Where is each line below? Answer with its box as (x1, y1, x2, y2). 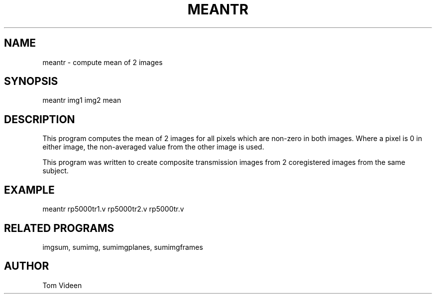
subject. (42, 166, 69, 175)
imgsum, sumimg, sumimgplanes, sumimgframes (42, 242, 203, 251)
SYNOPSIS (4, 75, 58, 88)
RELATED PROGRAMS (4, 222, 114, 234)
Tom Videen (42, 281, 82, 290)
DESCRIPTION (4, 113, 75, 126)
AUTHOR (4, 260, 49, 273)
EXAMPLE (4, 183, 55, 196)
